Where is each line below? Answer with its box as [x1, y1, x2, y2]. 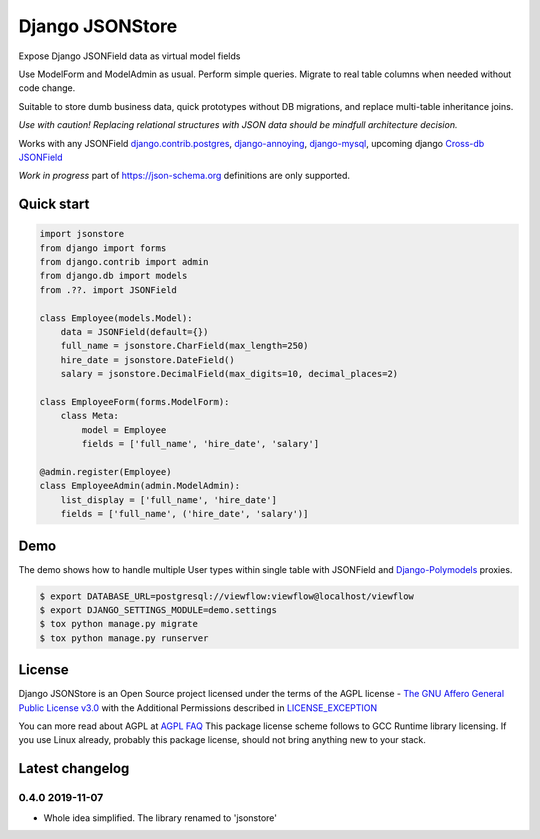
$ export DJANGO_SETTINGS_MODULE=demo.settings [39, 604, 277, 615]
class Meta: [60, 410, 120, 422]
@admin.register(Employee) [39, 466, 172, 477]
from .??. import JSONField [39, 284, 177, 295]
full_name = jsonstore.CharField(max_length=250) [60, 340, 309, 352]
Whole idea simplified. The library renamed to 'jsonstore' [43, 811, 277, 824]
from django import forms [39, 242, 167, 254]
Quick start [18, 196, 90, 213]
